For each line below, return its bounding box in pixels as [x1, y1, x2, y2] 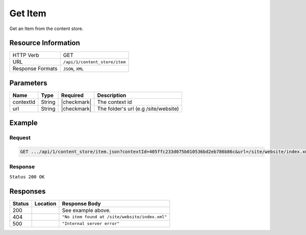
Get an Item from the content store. [9, 25, 84, 32]
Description [97, 92, 126, 99]
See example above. [62, 206, 111, 214]
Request [9, 134, 31, 141]
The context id [97, 98, 132, 106]
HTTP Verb [12, 51, 39, 59]
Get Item [9, 8, 47, 19]
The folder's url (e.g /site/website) [97, 105, 180, 112]
